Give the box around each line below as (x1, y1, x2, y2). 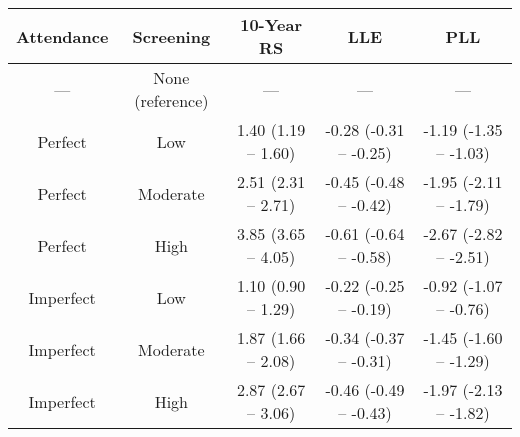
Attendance (16, 24, 109, 48)
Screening (132, 24, 211, 48)
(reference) (134, 89, 209, 112)
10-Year (240, 13, 303, 36)
